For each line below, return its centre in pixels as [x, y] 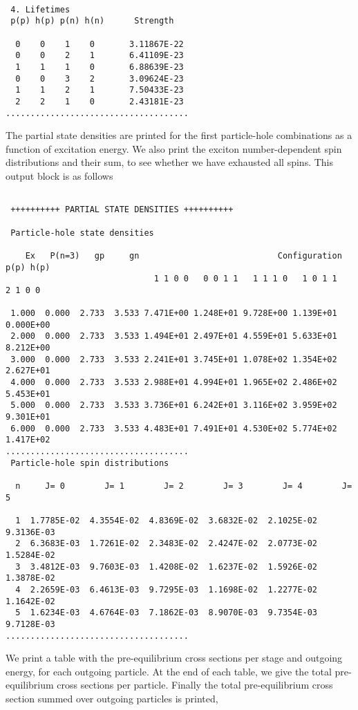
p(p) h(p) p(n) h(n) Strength [92, 21]
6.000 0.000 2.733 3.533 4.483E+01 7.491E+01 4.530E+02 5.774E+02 [174, 428]
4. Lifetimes [40, 9]
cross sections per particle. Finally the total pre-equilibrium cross [195, 685]
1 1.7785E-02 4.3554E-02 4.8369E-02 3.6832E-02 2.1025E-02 [167, 520]
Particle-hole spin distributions [90, 463]
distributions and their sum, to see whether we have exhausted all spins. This [169, 162]
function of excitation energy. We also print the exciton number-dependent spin [174, 148]
